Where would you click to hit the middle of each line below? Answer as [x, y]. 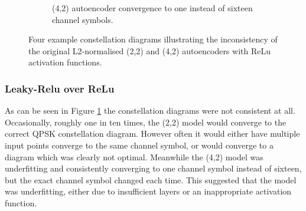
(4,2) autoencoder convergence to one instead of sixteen [152, 8]
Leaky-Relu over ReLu [60, 88]
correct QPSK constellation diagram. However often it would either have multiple [152, 133]
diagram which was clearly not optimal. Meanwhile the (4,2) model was [134, 156]
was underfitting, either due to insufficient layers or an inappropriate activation [148, 191]
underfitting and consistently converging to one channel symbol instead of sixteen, [153, 168]
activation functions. [65, 62]
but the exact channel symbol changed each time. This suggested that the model [151, 179]
